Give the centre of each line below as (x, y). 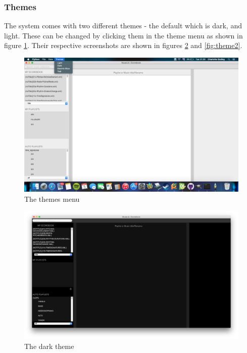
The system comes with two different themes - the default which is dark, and (123, 26)
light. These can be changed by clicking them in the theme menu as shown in (124, 35)
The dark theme (49, 346)
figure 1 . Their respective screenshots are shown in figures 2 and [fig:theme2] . (123, 45)
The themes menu (52, 198)
